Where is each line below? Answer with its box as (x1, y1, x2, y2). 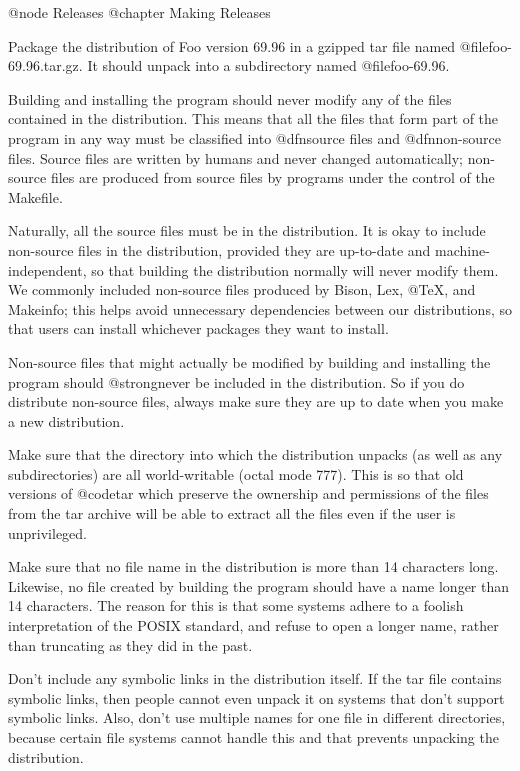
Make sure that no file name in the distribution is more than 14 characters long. (8, 556, 499, 577)
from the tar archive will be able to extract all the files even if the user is (8, 503, 456, 524)
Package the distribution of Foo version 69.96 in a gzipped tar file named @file (8, 35, 489, 56)
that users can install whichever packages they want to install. (8, 318, 389, 339)
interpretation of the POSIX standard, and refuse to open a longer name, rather (8, 615, 499, 636)
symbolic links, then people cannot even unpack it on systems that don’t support (8, 687, 505, 708)
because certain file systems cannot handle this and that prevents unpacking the (8, 727, 499, 747)
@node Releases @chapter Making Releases (8, 2, 271, 22)
